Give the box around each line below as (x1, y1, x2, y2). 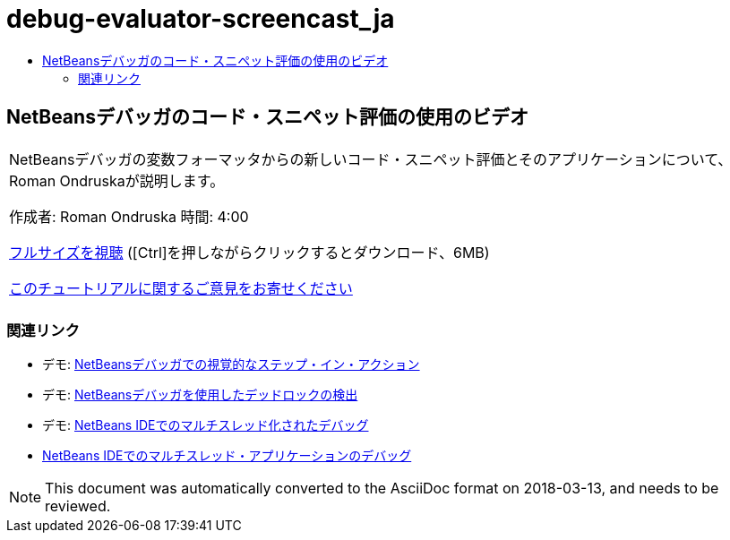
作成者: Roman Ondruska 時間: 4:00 (9, 207, 249, 226)
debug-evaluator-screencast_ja (6, 4, 395, 34)
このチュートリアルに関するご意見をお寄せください (9, 279, 353, 297)
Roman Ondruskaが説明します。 (9, 171, 225, 190)
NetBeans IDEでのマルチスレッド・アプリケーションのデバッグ (42, 448, 412, 464)
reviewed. (45, 497, 111, 516)
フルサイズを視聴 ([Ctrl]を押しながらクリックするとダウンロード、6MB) (9, 243, 490, 261)
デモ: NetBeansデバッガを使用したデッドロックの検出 (42, 387, 358, 403)
